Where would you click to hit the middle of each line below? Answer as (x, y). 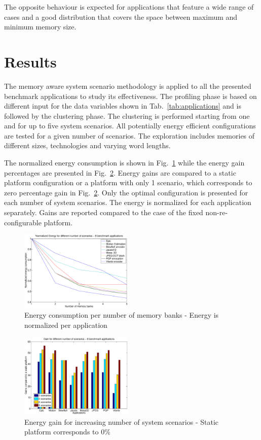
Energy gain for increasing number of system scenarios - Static (122, 421)
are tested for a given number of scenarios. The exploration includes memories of (129, 135)
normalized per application (66, 325)
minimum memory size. (40, 27)
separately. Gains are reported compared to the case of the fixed (104, 212)
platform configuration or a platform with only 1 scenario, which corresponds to (128, 182)
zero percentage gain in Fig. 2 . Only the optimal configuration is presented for (126, 192)
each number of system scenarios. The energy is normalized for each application (128, 202)
